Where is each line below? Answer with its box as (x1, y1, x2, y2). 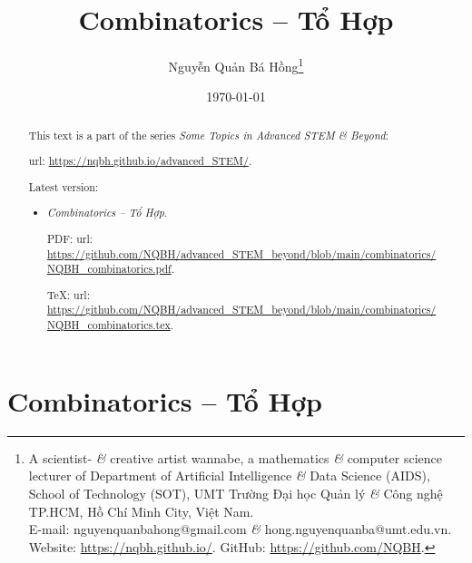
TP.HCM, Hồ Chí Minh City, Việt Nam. (28, 501, 254, 520)
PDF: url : (47, 230, 93, 246)
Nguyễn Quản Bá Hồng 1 (168, 54, 304, 75)
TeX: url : (47, 286, 90, 302)
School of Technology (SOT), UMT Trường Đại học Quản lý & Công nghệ (28, 483, 443, 502)
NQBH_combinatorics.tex (47, 317, 171, 333)
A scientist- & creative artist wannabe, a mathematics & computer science (28, 448, 442, 467)
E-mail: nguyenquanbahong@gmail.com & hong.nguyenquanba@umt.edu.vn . (28, 519, 452, 539)
